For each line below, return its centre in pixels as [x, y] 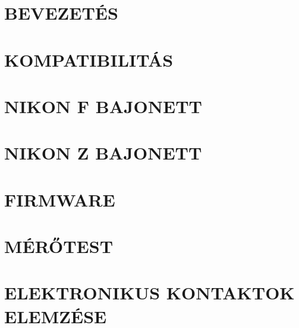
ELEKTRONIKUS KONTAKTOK [149, 293]
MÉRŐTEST [59, 246]
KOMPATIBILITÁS [89, 59]
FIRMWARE [60, 199]
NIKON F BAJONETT [103, 106]
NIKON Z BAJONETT [103, 153]
